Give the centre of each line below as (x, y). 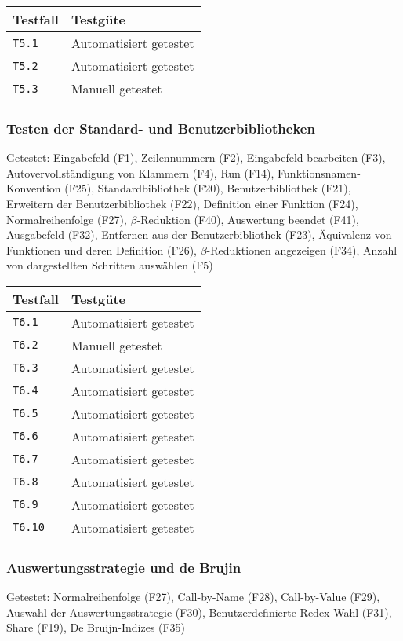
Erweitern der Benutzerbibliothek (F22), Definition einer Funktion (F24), (182, 203)
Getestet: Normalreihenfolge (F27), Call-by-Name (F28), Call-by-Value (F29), (193, 597)
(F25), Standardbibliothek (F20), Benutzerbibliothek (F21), (208, 188)
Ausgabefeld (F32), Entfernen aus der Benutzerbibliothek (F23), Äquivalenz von (199, 234)
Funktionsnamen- (319, 172)
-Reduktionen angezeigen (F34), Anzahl (302, 249)
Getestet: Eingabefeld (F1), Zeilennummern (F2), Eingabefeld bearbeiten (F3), (196, 158)
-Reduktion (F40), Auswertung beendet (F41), (248, 219)
